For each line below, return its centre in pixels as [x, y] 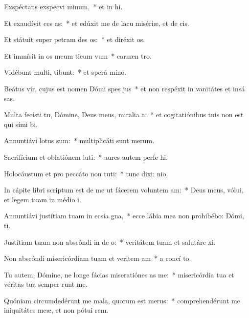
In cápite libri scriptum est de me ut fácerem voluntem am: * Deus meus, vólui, [124, 190]
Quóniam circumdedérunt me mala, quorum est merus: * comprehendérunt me [122, 300]
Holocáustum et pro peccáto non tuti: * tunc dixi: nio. [86, 173]
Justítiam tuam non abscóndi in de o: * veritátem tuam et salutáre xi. [110, 242]
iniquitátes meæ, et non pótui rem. [56, 310]
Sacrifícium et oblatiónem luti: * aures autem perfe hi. [86, 157]
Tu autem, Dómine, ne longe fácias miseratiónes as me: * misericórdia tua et [119, 274]
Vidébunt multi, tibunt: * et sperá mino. [65, 72]
